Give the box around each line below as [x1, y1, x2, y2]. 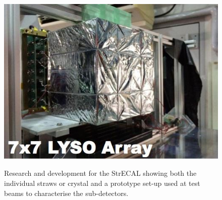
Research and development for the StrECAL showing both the [4, 168, 197, 178]
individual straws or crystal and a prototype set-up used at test [4, 177, 200, 188]
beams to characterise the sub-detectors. [4, 187, 129, 198]
